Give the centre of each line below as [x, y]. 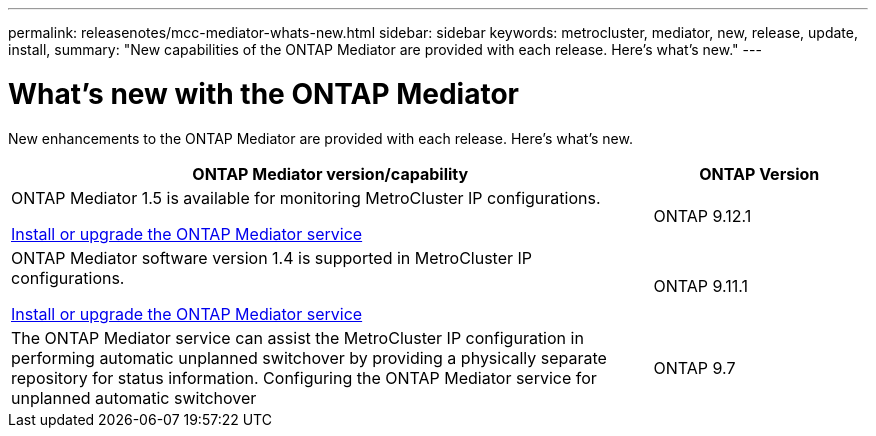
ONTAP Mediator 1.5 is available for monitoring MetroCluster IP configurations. [306, 197]
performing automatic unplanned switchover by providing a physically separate [309, 357]
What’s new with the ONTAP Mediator [263, 93]
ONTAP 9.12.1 [702, 215]
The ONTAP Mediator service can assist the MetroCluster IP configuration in [297, 337]
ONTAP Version [759, 173]
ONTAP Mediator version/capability [330, 173]
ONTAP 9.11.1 [701, 285]
